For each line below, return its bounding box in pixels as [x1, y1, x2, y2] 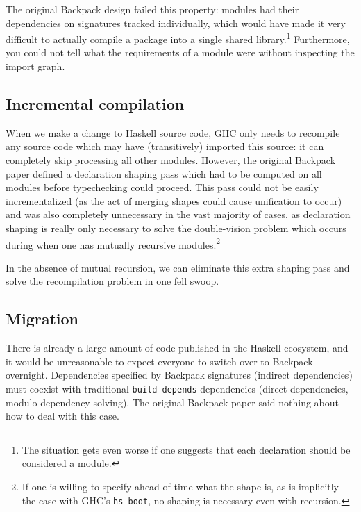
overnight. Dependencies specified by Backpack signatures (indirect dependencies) [6, 368, 353, 382]
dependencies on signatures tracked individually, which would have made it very [6, 15, 346, 30]
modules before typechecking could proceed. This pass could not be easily [6, 180, 319, 195]
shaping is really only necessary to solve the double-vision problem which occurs [6, 220, 346, 235]
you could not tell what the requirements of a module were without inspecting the [6, 45, 355, 60]
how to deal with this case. [6, 408, 119, 423]
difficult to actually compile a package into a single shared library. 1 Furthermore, [6, 30, 350, 46]
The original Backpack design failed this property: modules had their [6, 2, 299, 16]
